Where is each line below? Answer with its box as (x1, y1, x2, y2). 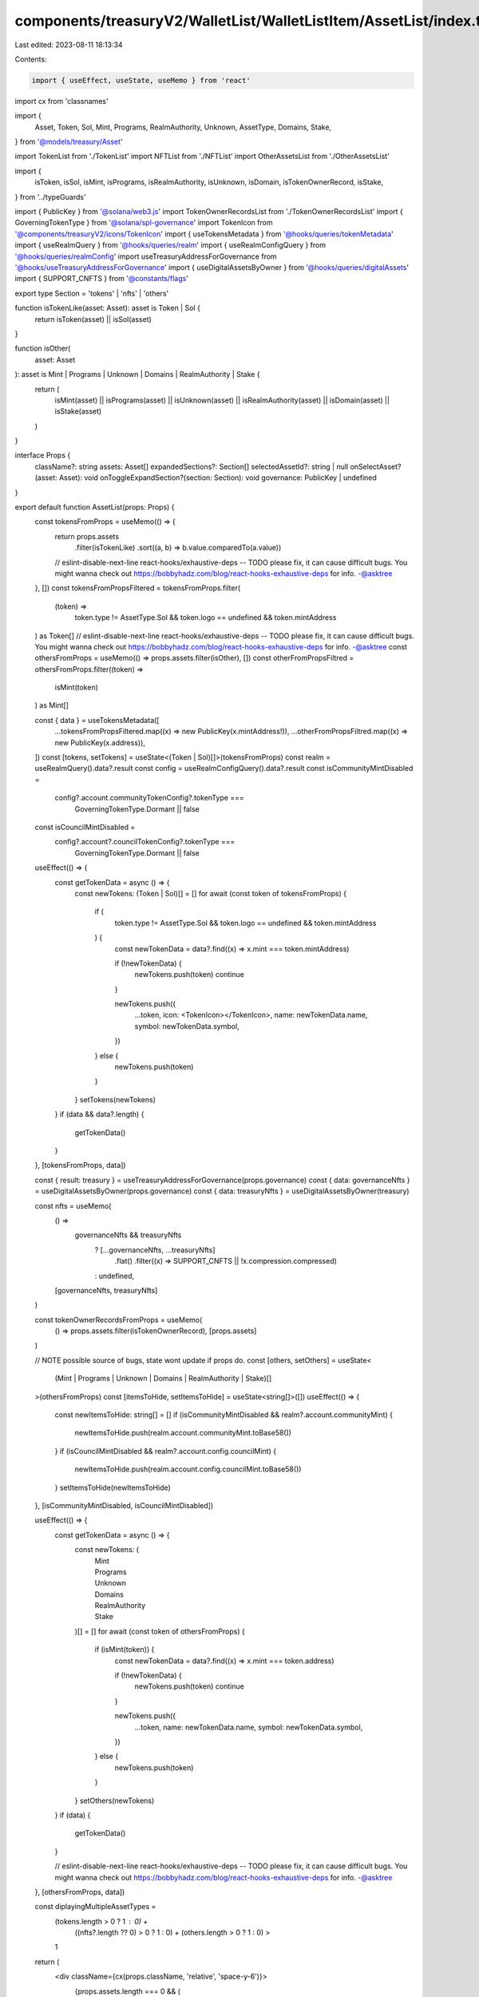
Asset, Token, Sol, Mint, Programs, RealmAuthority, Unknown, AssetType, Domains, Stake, (34, 122, 331, 132)
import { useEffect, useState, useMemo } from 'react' (31, 76, 251, 85)
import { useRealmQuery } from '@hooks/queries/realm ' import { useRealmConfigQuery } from (14, 240, 327, 250)
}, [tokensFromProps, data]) (34, 1161, 127, 1170)
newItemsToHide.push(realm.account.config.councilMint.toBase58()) (74, 1464, 302, 1474)
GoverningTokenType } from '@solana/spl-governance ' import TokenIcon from (14, 218, 273, 228)
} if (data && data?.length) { (54, 1110, 144, 1119)
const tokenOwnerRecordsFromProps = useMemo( (34, 1315, 203, 1324)
